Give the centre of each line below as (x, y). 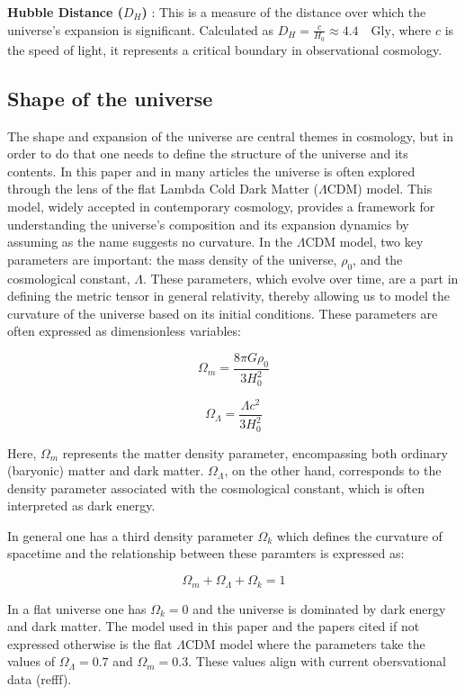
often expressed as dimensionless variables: (124, 331)
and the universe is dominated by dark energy (319, 608)
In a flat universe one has (77, 608)
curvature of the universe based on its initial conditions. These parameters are (223, 313)
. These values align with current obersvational (317, 661)
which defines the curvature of (359, 535)
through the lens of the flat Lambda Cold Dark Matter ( (163, 189)
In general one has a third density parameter (130, 535)
